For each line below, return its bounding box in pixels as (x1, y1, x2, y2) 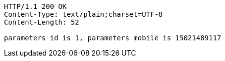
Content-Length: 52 (4, 18, 79, 26)
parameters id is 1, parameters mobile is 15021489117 (4, 34, 222, 42)
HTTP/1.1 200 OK (4, 2, 67, 10)
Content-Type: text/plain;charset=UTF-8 (4, 10, 163, 18)
